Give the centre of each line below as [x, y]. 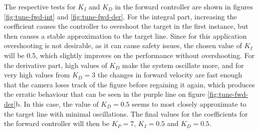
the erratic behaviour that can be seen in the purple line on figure [105, 94]
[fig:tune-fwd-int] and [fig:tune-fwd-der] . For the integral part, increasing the [121, 16]
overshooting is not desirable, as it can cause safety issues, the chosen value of [123, 45]
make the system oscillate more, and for [183, 65]
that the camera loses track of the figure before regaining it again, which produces [129, 84]
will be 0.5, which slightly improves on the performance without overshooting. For [129, 55]
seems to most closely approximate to [189, 103]
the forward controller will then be [57, 123]
